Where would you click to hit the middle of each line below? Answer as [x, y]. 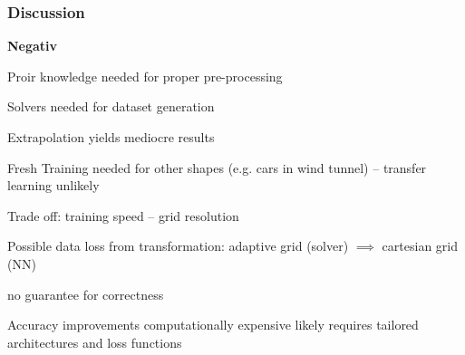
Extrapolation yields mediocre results [111, 137]
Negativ [33, 46]
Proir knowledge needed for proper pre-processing [145, 76]
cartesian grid [420, 246]
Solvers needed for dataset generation [111, 106]
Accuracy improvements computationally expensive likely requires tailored [213, 325]
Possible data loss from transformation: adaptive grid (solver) [178, 246]
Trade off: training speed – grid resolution [123, 215]
